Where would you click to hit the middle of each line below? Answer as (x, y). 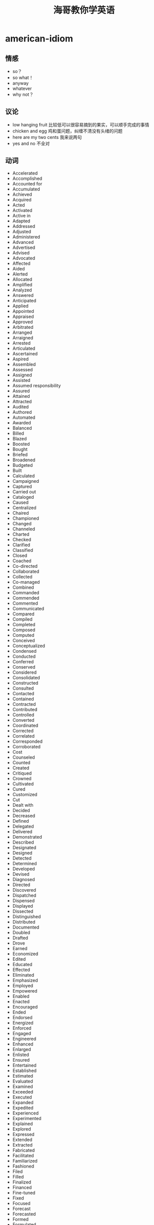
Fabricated (23, 1150)
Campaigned (25, 481)
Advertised (24, 247)
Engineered (24, 1039)
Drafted (20, 938)
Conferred (23, 661)
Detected (22, 858)
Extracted (22, 1145)
